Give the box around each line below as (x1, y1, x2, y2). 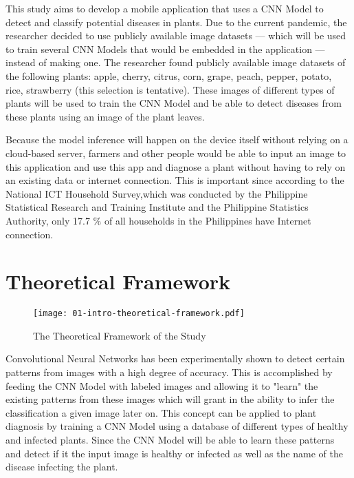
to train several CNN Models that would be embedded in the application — (5, 41, 325, 56)
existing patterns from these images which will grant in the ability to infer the (5, 392, 335, 406)
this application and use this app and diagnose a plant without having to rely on (5, 159, 346, 174)
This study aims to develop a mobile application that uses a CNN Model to (5, 1, 324, 15)
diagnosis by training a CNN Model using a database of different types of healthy (5, 419, 349, 433)
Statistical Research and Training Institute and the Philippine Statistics (5, 200, 309, 214)
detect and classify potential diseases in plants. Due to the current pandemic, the (5, 14, 347, 29)
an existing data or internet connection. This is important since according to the (5, 173, 344, 187)
